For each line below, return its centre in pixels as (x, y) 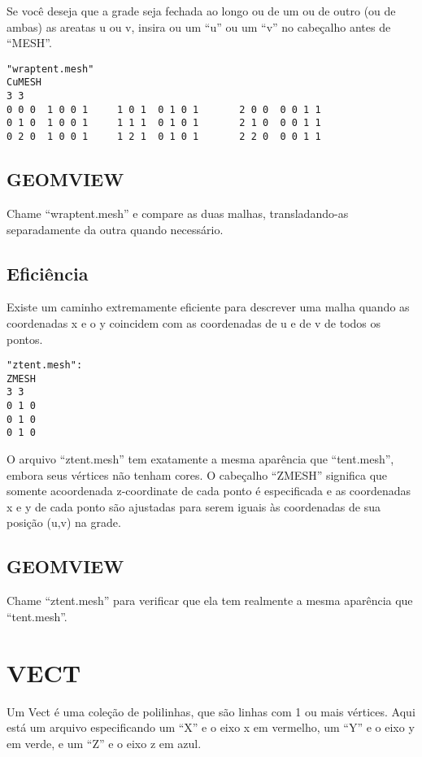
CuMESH (24, 83)
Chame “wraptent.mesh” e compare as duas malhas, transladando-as (178, 213)
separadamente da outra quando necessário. (115, 229)
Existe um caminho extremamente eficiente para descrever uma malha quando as (208, 307)
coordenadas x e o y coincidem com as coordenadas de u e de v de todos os (194, 322)
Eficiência (48, 273)
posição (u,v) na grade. (64, 522)
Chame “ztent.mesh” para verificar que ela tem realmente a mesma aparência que (210, 600)
